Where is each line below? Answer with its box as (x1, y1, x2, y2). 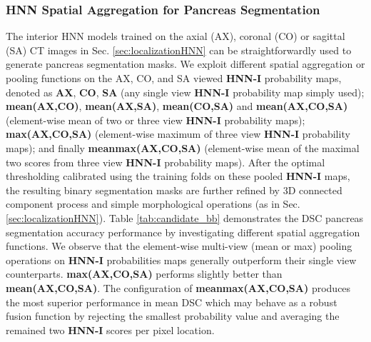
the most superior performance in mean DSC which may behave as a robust (6, 294, 337, 309)
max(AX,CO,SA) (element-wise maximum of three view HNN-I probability (6, 126, 350, 141)
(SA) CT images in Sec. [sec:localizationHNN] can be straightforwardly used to (6, 42, 352, 57)
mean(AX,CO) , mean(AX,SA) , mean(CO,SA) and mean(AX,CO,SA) (6, 99, 348, 114)
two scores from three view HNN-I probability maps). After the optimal (6, 154, 325, 169)
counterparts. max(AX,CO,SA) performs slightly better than (6, 266, 283, 281)
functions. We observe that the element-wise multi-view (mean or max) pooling (6, 238, 352, 253)
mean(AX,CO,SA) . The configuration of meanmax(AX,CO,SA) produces (6, 280, 351, 295)
